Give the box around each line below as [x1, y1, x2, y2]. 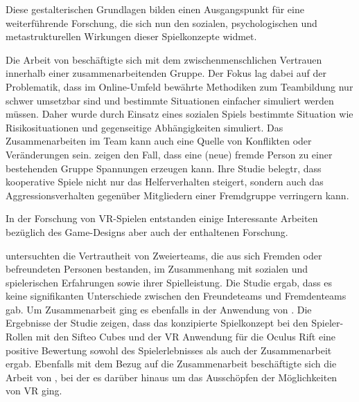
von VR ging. [6, 383, 62, 398]
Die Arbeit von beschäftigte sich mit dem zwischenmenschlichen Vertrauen [6, 52, 322, 66]
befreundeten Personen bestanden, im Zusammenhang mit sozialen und [6, 262, 308, 276]
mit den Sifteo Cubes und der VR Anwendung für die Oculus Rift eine [35, 329, 336, 344]
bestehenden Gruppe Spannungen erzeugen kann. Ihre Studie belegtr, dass [6, 161, 322, 175]
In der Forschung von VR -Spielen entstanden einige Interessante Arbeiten [6, 211, 318, 226]
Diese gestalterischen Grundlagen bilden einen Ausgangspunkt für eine [6, 2, 304, 16]
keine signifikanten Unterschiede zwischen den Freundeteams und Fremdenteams [6, 289, 347, 303]
